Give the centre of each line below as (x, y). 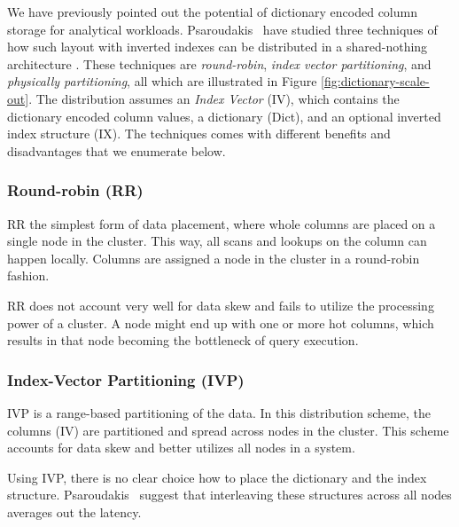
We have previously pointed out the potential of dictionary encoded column (212, 12)
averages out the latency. (74, 511)
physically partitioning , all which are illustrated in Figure (162, 81)
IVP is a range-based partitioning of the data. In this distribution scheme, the (219, 412)
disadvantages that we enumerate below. (117, 150)
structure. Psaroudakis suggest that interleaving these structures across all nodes (229, 495)
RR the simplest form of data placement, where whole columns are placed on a (222, 223)
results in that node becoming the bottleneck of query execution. (183, 340)
